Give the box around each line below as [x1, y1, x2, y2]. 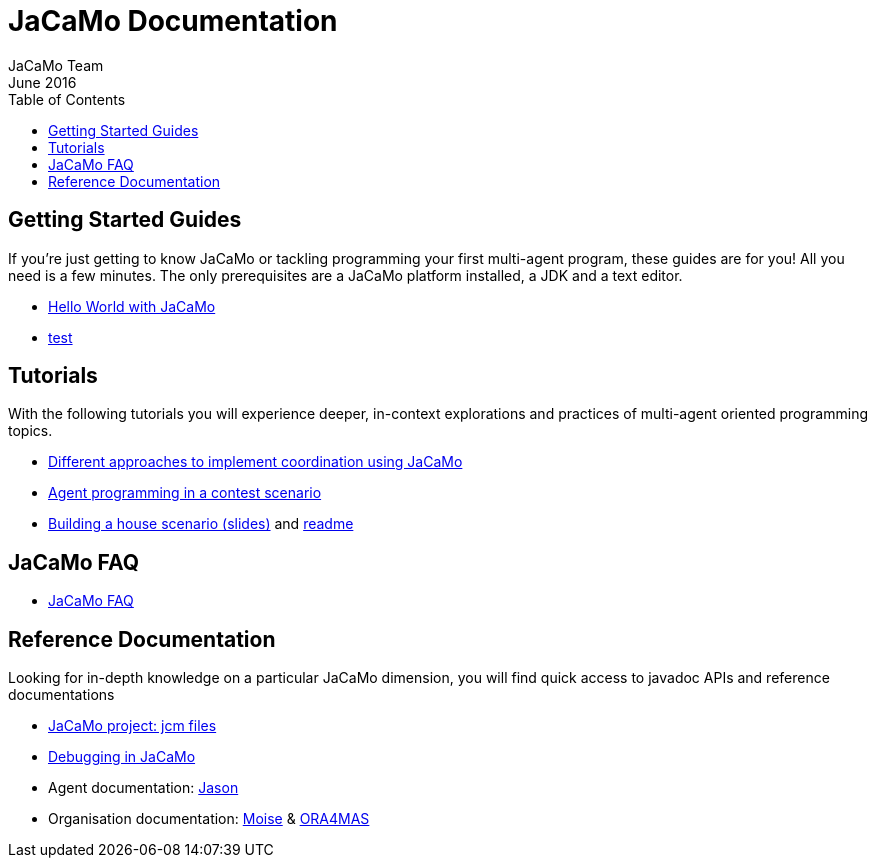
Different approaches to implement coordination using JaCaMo [48, 453, 463, 471]
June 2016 [8, 73, 77, 91]
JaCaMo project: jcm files [48, 717, 217, 735]
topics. [8, 422, 53, 440]
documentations [8, 686, 115, 704]
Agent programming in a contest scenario [48, 484, 322, 502]
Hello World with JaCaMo [48, 297, 216, 315]
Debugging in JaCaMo [48, 748, 196, 766]
